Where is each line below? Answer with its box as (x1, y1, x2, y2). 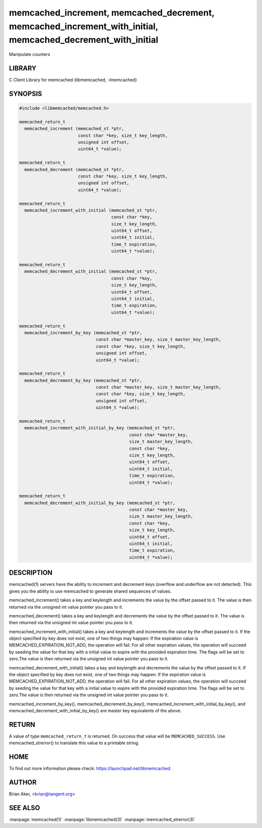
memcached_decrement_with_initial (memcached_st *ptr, (24, 269, 158, 274)
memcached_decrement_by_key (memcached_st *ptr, (24, 377, 143, 383)
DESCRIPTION (9, 569, 53, 577)
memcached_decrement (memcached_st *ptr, (24, 167, 125, 172)
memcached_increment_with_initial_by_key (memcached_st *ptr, (24, 425, 176, 431)
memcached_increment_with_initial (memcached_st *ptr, (24, 207, 158, 213)
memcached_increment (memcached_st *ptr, (24, 126, 125, 131)
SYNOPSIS (9, 89, 42, 98)
